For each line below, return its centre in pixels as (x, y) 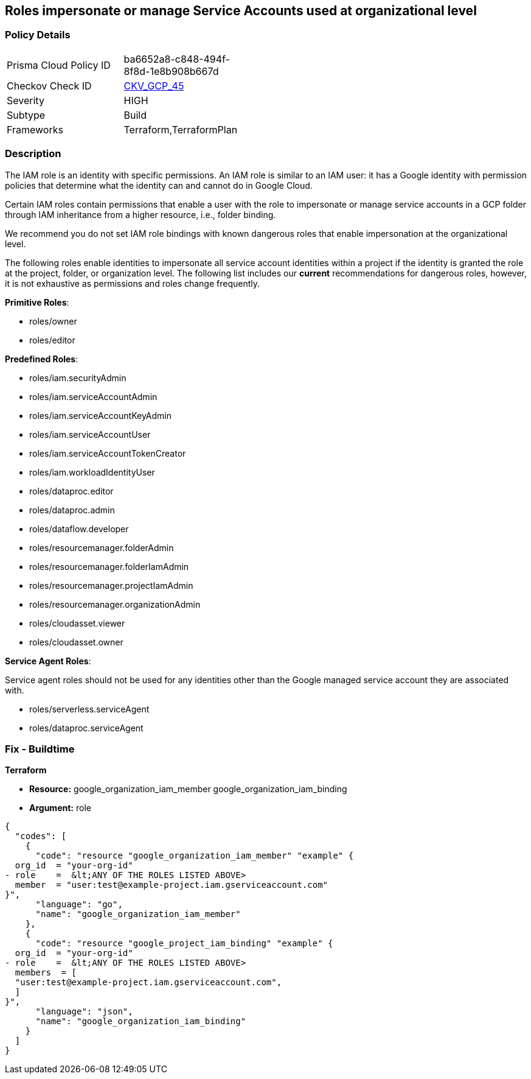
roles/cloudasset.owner (76, 642)
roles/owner (53, 321)
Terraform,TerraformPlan (181, 129)
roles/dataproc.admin (72, 510)
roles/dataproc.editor (71, 491)
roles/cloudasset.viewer (77, 623)
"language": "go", (79, 905)
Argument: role (60, 808)
